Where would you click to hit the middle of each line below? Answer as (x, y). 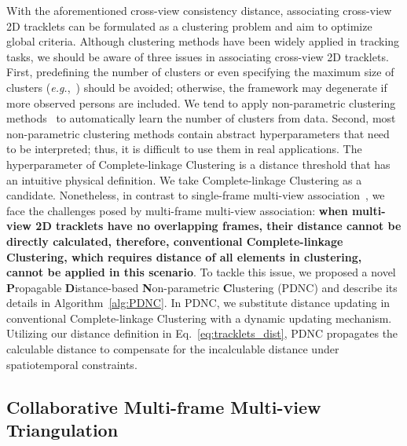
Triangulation (62, 430)
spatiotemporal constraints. (72, 364)
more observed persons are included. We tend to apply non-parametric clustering (201, 102)
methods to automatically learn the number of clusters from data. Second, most (201, 118)
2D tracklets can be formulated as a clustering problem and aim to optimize (189, 26)
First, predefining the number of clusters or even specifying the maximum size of (200, 72)
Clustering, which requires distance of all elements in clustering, (184, 256)
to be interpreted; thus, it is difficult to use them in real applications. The (184, 149)
